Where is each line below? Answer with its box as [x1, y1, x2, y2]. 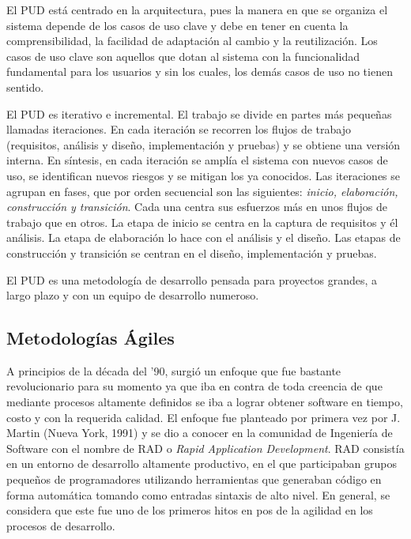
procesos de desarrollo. [6, 517, 115, 533]
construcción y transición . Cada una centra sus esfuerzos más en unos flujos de [6, 198, 387, 215]
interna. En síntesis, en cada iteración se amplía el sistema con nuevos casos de [6, 152, 388, 168]
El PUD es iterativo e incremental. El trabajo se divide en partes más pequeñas [6, 105, 392, 122]
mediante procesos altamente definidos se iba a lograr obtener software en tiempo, [6, 394, 403, 410]
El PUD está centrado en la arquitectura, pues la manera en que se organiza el [6, 2, 388, 17]
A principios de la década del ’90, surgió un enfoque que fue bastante [6, 362, 341, 379]
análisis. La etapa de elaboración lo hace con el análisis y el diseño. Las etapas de [6, 229, 401, 246]
